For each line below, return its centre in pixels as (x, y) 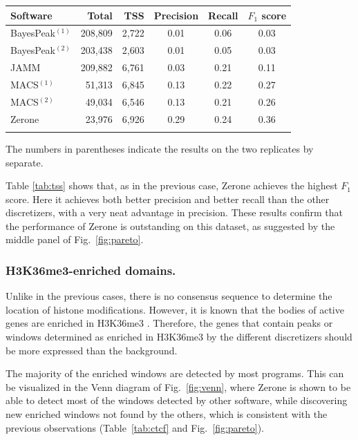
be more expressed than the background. (92, 350)
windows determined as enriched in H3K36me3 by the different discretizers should (179, 337)
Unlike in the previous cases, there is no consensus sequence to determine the (169, 296)
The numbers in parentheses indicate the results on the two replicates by (160, 148)
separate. (25, 162)
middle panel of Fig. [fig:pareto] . (75, 239)
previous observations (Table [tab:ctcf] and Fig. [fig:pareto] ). (135, 427)
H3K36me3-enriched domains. (91, 270)
